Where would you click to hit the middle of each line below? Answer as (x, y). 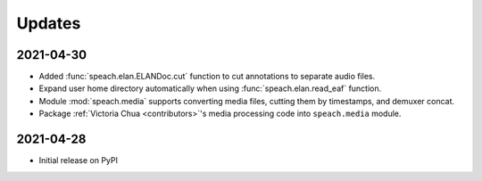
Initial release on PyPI (79, 160)
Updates (49, 23)
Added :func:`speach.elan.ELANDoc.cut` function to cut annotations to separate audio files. (207, 77)
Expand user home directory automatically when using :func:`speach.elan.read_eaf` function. (210, 88)
